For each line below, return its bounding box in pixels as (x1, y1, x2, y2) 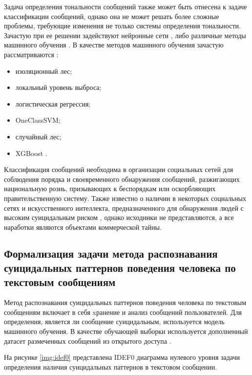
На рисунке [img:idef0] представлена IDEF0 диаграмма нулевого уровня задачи (4, 352, 240, 362)
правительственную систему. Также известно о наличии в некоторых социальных (4, 193, 246, 203)
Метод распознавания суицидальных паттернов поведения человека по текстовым (4, 297, 247, 308)
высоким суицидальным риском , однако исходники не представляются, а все (4, 212, 234, 222)
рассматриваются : (4, 49, 59, 59)
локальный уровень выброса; (15, 82, 102, 92)
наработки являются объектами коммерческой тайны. (4, 221, 162, 232)
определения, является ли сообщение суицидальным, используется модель (4, 316, 225, 327)
